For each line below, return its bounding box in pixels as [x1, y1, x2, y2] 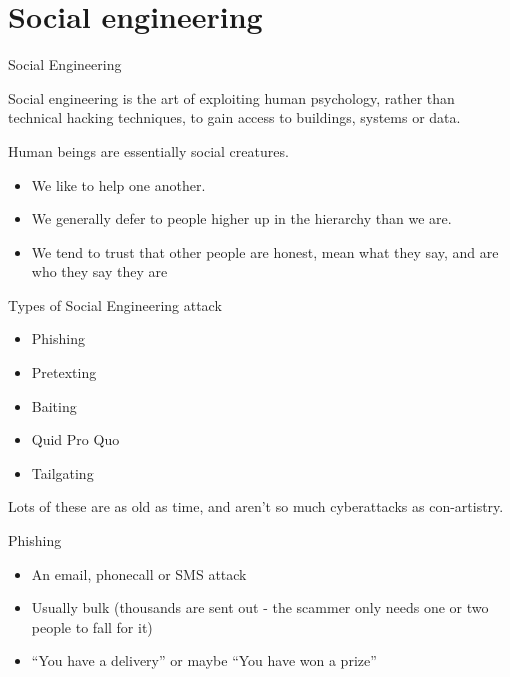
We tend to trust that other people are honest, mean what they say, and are [31, 241, 499, 262]
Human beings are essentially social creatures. [8, 140, 289, 161]
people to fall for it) [31, 616, 153, 637]
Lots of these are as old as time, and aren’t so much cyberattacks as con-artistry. [8, 496, 504, 517]
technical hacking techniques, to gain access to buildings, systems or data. [8, 107, 461, 128]
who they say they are [31, 261, 168, 282]
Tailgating [31, 462, 94, 483]
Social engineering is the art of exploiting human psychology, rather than [8, 87, 455, 108]
